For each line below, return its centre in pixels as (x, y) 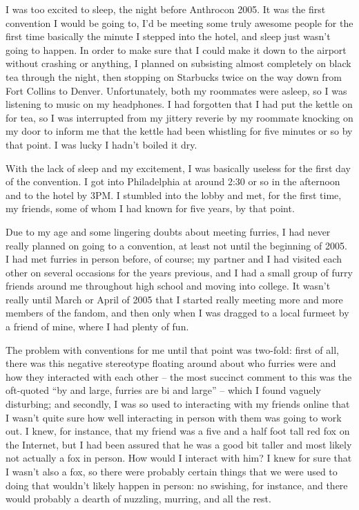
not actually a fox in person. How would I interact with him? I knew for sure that (179, 458)
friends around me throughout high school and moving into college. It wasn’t (168, 286)
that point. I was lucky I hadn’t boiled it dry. (101, 144)
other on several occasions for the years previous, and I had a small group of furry (179, 272)
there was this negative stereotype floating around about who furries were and (171, 363)
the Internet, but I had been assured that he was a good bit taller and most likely (179, 444)
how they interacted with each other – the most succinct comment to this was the (179, 376)
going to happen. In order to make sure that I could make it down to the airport (176, 49)
